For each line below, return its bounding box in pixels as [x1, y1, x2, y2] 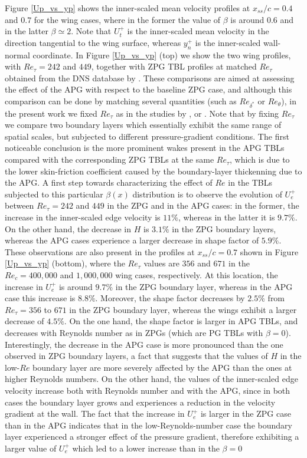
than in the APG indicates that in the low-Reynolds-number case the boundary [5, 419, 292, 431]
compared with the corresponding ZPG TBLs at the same [5, 153, 214, 166]
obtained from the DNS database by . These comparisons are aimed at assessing [5, 71, 295, 84]
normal [5, 48, 30, 61]
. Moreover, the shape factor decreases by [95, 292, 245, 304]
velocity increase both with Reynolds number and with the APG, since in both [5, 384, 290, 396]
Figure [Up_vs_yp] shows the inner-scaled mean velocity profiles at [5, 2, 250, 14]
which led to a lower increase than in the [72, 441, 220, 454]
